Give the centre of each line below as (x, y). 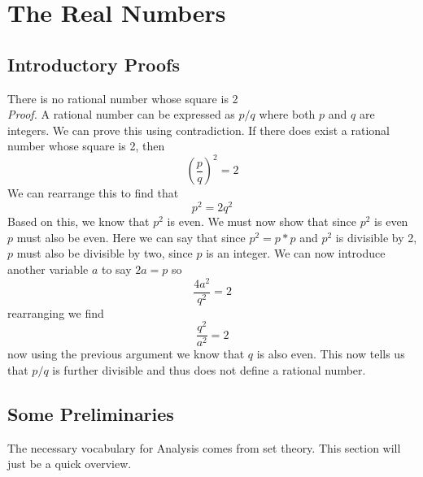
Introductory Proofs (94, 64)
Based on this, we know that (78, 221)
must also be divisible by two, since (105, 253)
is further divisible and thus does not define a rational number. (209, 369)
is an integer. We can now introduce (296, 253)
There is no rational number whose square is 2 (123, 98)
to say (116, 269)
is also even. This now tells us (331, 354)
